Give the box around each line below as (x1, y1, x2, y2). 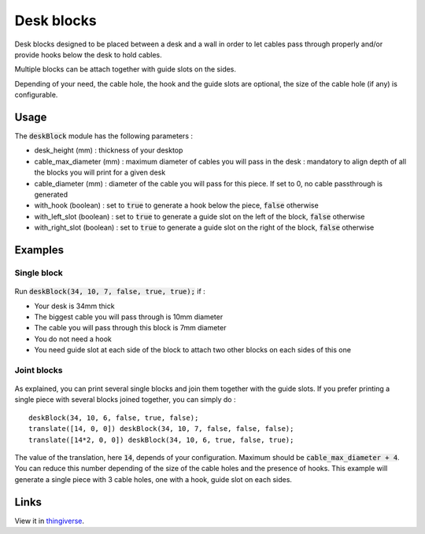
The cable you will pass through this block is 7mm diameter (34, 323, 227, 333)
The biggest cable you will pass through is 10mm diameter (34, 311, 224, 322)
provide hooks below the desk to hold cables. (14, 50, 162, 59)
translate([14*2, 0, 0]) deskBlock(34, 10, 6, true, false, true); (28, 435, 294, 444)
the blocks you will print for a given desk (34, 168, 166, 177)
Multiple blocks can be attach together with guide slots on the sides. (14, 64, 236, 74)
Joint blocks (14, 364, 63, 375)
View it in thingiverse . (14, 516, 84, 525)
